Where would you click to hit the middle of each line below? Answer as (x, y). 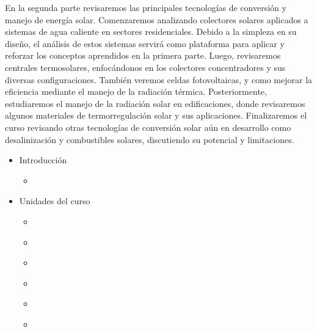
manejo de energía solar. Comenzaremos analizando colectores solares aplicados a (157, 19)
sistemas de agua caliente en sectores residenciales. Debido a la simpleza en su (151, 31)
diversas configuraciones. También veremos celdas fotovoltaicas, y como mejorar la (159, 79)
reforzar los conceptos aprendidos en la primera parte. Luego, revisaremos (143, 55)
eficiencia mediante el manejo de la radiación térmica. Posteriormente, (136, 91)
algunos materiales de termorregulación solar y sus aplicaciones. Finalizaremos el (156, 115)
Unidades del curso (55, 201)
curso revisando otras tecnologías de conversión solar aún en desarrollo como (148, 127)
